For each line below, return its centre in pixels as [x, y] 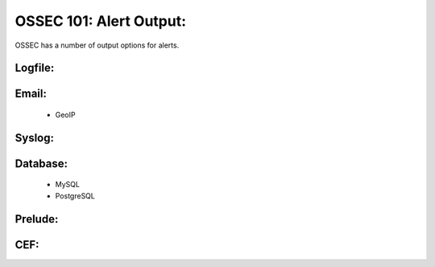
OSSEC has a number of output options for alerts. [97, 45]
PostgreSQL [75, 196]
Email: [31, 94]
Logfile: [35, 68]
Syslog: [35, 138]
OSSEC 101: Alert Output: [101, 21]
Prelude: [37, 219]
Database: [41, 163]
